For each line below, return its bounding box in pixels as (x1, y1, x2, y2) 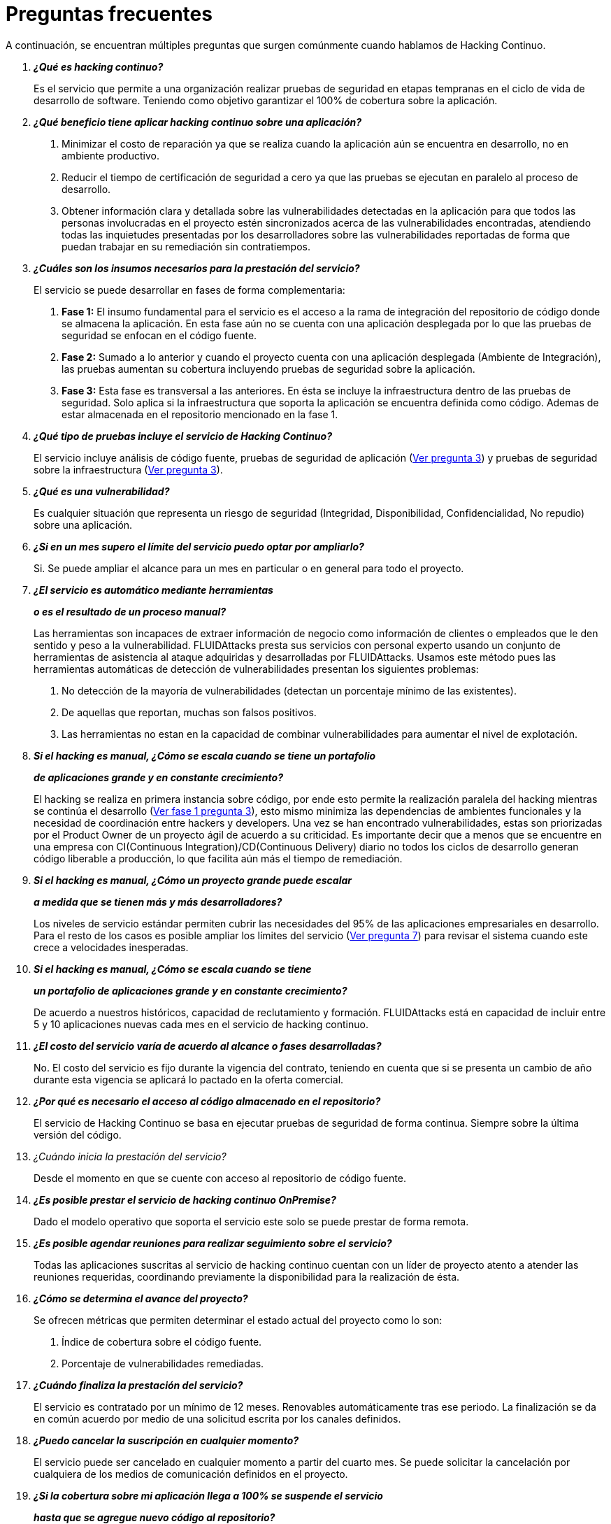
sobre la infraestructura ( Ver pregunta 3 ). (34, 463, 223, 476)
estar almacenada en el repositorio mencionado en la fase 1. (62, 408, 338, 420)
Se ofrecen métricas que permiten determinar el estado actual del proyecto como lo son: (34, 1313, 443, 1326)
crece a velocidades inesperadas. (34, 941, 189, 953)
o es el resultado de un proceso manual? (34, 605, 227, 618)
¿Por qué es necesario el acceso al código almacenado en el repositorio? (34, 1095, 381, 1107)
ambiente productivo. (62, 149, 159, 162)
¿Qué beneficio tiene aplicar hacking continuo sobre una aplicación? (34, 115, 362, 128)
